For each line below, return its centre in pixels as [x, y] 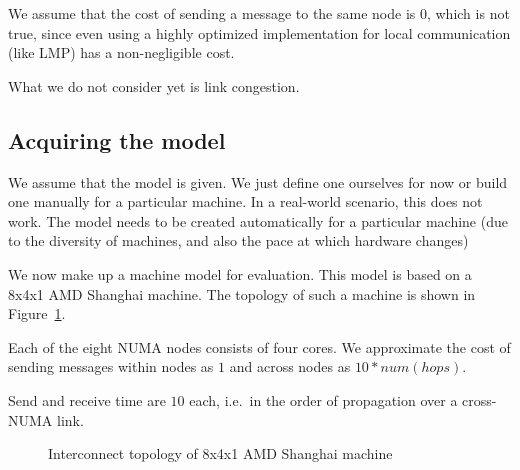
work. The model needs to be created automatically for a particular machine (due [258, 220]
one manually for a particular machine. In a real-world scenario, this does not [245, 201]
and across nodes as [290, 366]
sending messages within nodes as [111, 366]
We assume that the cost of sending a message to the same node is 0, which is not [259, 13]
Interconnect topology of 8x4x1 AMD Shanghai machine [220, 453]
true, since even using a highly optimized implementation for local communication [259, 32]
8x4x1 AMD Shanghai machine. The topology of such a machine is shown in [242, 293]
